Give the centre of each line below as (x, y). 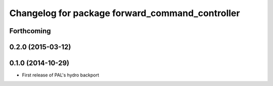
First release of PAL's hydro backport (61, 75)
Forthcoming (30, 31)
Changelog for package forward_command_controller (125, 13)
